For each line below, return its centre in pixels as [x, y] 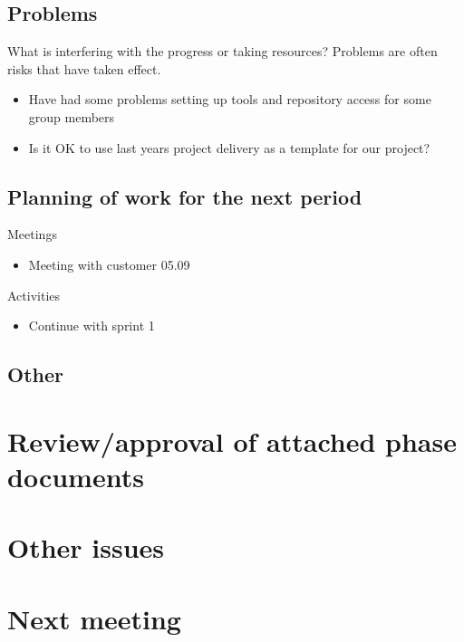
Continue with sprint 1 [92, 326]
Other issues [86, 547]
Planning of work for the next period [185, 196]
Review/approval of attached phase [232, 441]
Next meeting [94, 618]
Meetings [32, 234]
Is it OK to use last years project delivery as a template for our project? [229, 147]
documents [76, 476]
